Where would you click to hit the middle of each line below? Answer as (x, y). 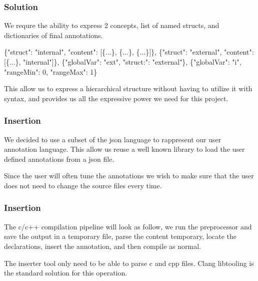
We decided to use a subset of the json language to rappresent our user (113, 139)
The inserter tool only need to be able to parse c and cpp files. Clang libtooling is (129, 263)
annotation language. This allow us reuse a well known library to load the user (124, 149)
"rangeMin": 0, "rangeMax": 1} (51, 71)
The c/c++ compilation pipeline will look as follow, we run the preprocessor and (128, 226)
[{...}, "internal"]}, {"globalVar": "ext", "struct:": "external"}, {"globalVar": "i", (123, 62)
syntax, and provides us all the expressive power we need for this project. (116, 98)
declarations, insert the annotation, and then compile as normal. (102, 246)
